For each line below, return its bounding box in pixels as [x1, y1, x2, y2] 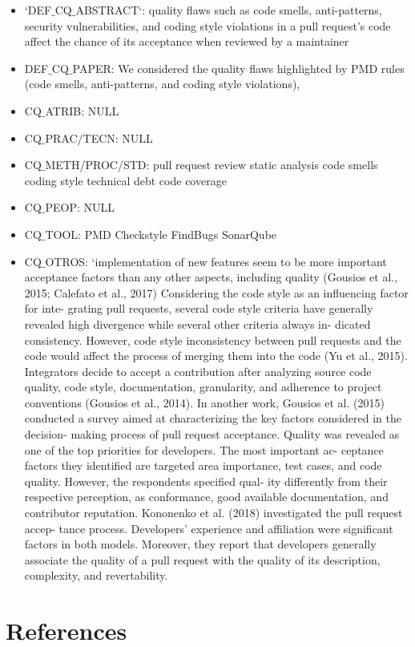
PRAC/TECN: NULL [45, 129, 153, 146]
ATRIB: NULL [45, 102, 119, 119]
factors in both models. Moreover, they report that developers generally [24, 536, 377, 552]
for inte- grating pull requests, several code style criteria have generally [24, 300, 373, 317]
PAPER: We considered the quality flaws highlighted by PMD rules [72, 59, 405, 76]
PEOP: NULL [45, 199, 115, 216]
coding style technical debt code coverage [24, 172, 227, 188]
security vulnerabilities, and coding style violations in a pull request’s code [24, 17, 391, 34]
